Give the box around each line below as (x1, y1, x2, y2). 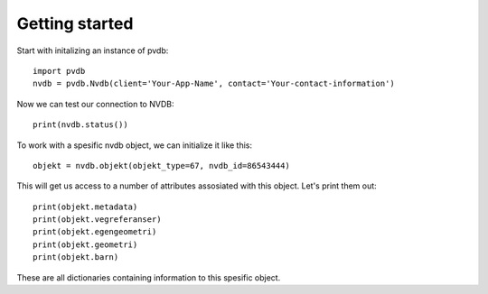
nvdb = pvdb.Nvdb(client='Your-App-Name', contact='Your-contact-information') (33, 78, 395, 89)
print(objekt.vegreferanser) (33, 215, 162, 225)
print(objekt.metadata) (33, 201, 138, 212)
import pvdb (33, 66, 86, 76)
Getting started (16, 14, 134, 33)
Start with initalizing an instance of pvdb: (16, 45, 169, 56)
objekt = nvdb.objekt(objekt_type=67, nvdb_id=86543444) (33, 161, 291, 170)
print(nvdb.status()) (33, 120, 128, 130)
